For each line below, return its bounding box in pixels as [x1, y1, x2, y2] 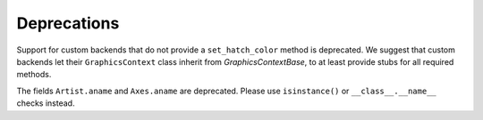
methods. [16, 69, 52, 80]
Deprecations [16, 13, 120, 33]
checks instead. [16, 98, 75, 108]
